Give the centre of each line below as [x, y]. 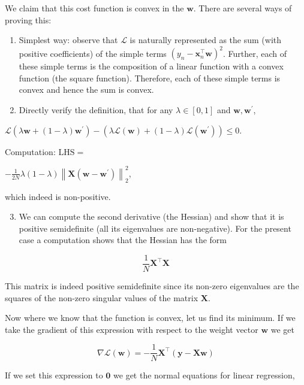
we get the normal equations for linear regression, [204, 375]
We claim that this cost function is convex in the [94, 8]
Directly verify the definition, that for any [96, 110]
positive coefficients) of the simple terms [93, 53]
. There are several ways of [243, 8]
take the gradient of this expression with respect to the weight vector [132, 329]
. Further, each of [255, 53]
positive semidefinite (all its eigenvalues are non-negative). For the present [155, 228]
